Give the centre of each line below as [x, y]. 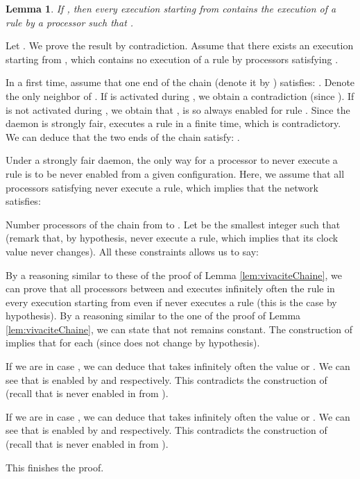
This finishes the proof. [55, 467]
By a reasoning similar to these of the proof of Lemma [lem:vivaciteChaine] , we [174, 275]
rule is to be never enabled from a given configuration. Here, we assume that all [175, 173]
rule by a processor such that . [70, 22]
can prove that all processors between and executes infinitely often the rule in [170, 288]
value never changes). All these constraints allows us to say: [132, 251]
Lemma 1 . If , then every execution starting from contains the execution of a [171, 8]
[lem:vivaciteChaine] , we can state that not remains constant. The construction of [179, 329]
